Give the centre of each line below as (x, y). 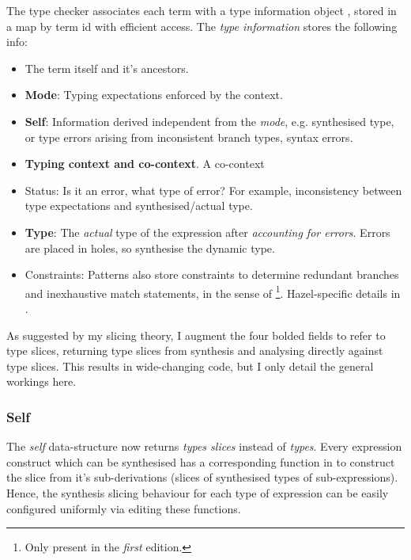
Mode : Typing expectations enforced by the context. (154, 95)
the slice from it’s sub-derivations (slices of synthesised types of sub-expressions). (202, 477)
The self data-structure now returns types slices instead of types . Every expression (204, 446)
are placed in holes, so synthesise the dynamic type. (150, 248)
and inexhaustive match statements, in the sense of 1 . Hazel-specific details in (213, 291)
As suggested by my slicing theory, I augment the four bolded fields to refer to (196, 335)
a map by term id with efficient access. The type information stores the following (202, 26)
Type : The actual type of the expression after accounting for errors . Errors (207, 232)
